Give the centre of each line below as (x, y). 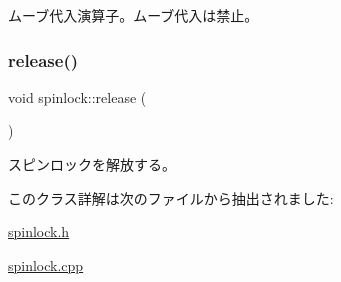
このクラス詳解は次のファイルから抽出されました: (171, 197)
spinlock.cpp (46, 264)
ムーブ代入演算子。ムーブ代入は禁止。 (133, 15)
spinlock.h (39, 231)
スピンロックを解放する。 (92, 164)
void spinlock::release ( (77, 96)
